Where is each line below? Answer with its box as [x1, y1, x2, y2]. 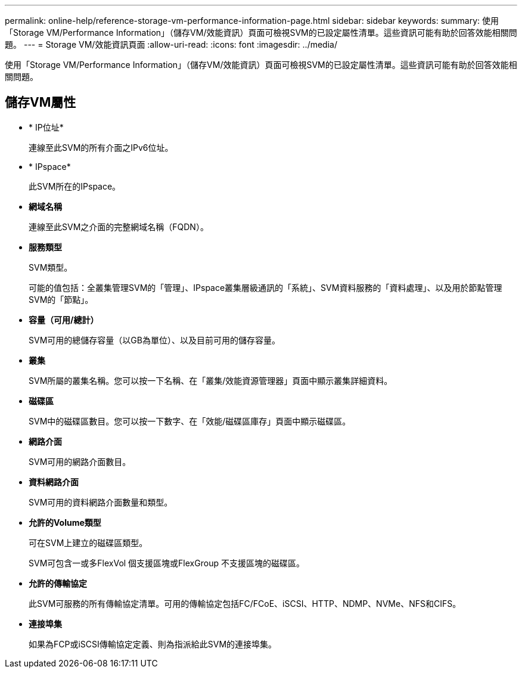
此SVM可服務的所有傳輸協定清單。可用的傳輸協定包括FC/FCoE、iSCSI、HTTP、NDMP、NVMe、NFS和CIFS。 [29, 598, 461, 609]
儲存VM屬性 [5, 95, 76, 110]
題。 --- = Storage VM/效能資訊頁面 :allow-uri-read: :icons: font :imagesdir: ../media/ [5, 39, 337, 49]
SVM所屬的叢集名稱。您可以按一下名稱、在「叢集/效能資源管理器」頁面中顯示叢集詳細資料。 [29, 375, 393, 386]
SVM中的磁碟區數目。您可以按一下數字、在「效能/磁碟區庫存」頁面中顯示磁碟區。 [29, 415, 351, 426]
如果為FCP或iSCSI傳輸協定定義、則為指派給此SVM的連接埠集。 [29, 638, 277, 649]
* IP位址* [29, 122, 64, 132]
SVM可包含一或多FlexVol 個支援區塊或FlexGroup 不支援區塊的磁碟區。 [29, 557, 304, 568]
